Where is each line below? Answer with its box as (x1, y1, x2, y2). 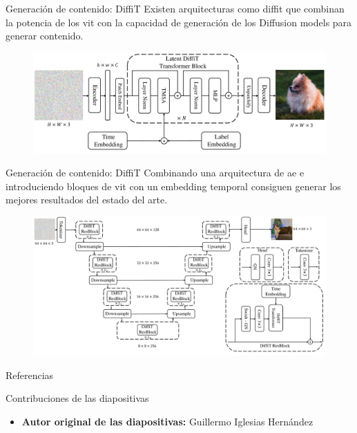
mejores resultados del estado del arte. (6, 192, 168, 207)
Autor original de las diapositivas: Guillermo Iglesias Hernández (21, 414, 313, 428)
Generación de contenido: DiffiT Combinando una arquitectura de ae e (6, 165, 305, 180)
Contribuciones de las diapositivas (6, 391, 149, 405)
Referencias (6, 367, 54, 382)
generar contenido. (6, 28, 84, 43)
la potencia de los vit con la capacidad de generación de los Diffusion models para (6, 15, 352, 29)
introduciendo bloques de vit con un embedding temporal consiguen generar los (6, 178, 341, 193)
